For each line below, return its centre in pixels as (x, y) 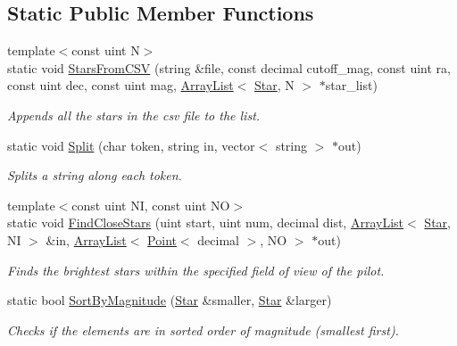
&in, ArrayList (86, 239)
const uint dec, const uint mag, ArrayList (120, 85)
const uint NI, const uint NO (151, 205)
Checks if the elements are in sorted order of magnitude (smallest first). (203, 330)
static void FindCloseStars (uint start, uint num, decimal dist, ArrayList (206, 222)
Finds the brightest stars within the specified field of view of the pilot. (196, 270)
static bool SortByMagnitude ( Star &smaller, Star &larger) (170, 300)
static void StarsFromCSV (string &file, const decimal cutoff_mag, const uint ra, (229, 67)
